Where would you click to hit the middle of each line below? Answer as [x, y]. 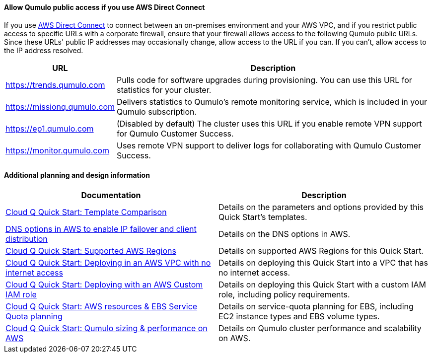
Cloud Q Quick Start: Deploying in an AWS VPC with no [108, 262]
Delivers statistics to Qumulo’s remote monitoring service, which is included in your [272, 102]
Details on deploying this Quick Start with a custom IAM [322, 284]
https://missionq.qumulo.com [60, 107]
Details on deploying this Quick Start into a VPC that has [323, 262]
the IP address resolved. [44, 50]
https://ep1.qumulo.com [50, 128]
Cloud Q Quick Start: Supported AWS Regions [91, 250]
